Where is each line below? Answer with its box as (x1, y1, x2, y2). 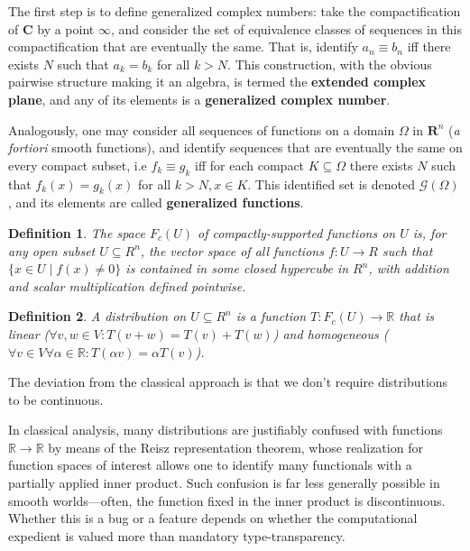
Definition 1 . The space (8, 223, 145, 242)
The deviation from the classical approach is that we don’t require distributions (8, 372, 448, 391)
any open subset (8, 241, 96, 260)
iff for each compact (195, 155, 305, 174)
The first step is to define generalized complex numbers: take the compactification (8, 2, 461, 20)
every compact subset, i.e (8, 155, 147, 174)
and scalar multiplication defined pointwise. (8, 276, 246, 295)
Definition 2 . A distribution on (8, 307, 187, 326)
